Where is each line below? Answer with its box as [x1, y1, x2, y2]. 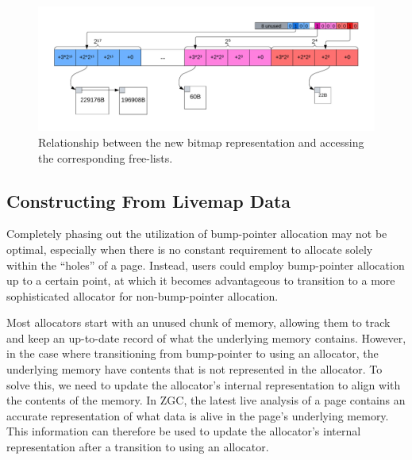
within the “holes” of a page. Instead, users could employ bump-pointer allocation [6, 256, 405, 273]
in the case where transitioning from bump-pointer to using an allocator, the [6, 345, 379, 362]
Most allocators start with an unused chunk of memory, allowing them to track [6, 314, 391, 331]
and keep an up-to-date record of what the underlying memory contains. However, [6, 329, 406, 346]
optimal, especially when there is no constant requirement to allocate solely [6, 240, 373, 257]
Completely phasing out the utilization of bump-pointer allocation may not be [6, 225, 387, 242]
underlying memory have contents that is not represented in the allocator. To [6, 361, 383, 378]
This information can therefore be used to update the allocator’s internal [6, 423, 361, 439]
